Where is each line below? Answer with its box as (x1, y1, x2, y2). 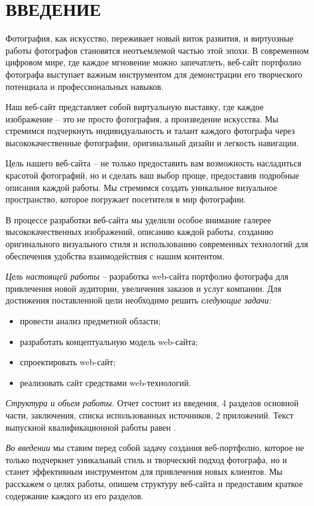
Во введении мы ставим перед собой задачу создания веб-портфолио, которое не (5, 441, 304, 454)
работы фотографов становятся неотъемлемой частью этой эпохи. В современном (5, 43, 309, 56)
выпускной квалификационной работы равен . (5, 420, 177, 433)
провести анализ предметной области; (20, 314, 161, 327)
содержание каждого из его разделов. (5, 489, 144, 502)
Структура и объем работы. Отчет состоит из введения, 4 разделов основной (5, 396, 299, 409)
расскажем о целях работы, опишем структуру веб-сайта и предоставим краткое (5, 477, 303, 489)
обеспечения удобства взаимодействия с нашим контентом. (5, 249, 225, 262)
